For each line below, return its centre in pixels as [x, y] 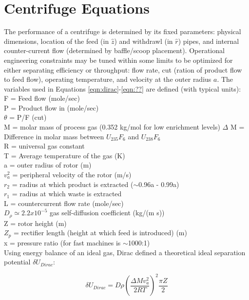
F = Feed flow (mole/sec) [42, 98]
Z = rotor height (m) [35, 223]
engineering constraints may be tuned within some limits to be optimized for [118, 60]
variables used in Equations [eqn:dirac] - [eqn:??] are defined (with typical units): [123, 88]
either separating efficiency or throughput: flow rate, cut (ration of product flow [123, 69]
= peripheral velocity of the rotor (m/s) [72, 175]
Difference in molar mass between [54, 136]
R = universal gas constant [44, 146]
